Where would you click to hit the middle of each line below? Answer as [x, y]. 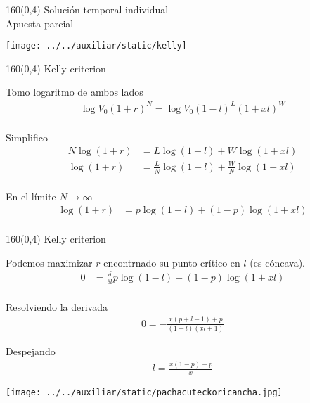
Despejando [31, 351]
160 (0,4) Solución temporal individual [87, 9]
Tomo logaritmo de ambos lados [75, 92]
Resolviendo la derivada [57, 306]
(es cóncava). [277, 262]
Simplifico [27, 137]
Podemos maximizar [49, 262]
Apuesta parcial [40, 23]
